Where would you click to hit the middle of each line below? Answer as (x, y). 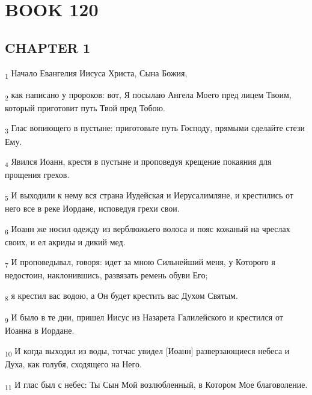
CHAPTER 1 (48, 47)
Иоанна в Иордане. (40, 330)
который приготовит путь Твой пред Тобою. (85, 107)
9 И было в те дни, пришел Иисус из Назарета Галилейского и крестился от (144, 318)
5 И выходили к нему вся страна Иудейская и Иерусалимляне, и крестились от (149, 195)
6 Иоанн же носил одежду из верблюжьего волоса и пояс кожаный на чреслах (148, 229)
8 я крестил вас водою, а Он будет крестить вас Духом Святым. (121, 296)
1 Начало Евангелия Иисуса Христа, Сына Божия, (96, 73)
